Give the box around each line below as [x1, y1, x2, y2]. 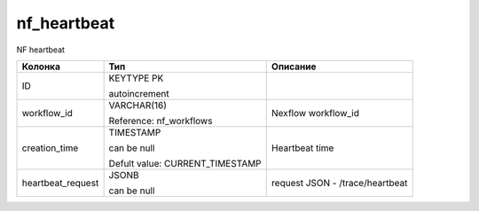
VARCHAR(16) [108, 98, 168, 111]
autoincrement [108, 87, 170, 99]
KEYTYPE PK [108, 72, 164, 84]
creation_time [21, 142, 79, 154]
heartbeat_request [21, 176, 99, 189]
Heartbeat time [271, 142, 334, 154]
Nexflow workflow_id [271, 106, 359, 119]
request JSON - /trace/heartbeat [271, 176, 408, 189]
